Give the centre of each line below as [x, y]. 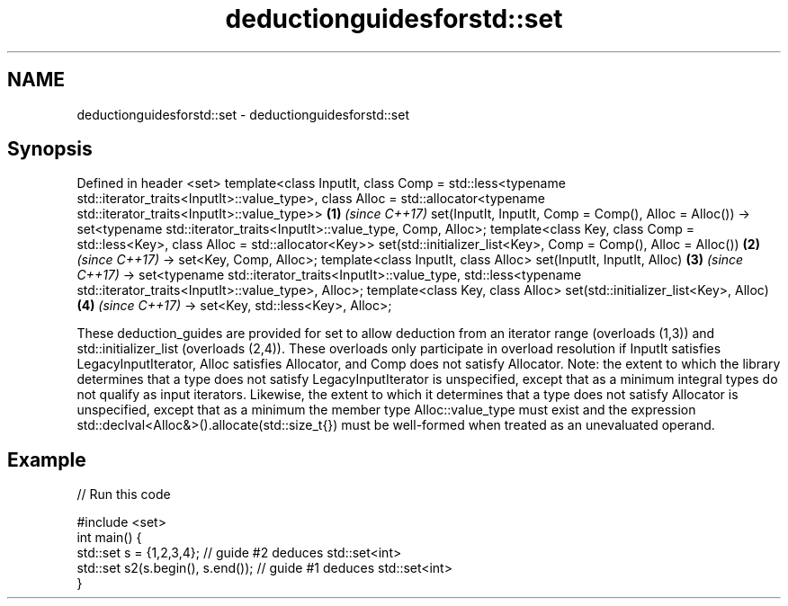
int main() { [109, 538]
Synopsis [50, 149]
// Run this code [124, 495]
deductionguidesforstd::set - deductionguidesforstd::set [243, 114]
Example [47, 459]
